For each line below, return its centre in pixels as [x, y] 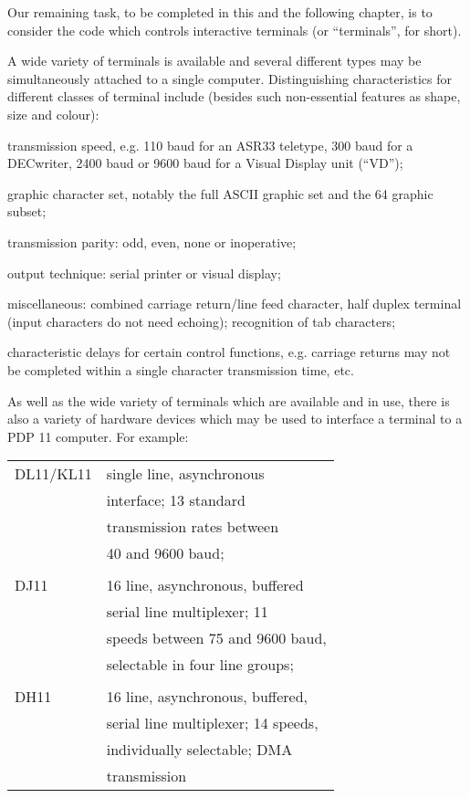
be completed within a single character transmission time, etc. [181, 369]
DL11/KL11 [53, 474]
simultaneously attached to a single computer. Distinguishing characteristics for [230, 78]
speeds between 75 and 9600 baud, [216, 638]
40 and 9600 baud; [165, 553]
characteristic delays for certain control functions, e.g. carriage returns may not [229, 352]
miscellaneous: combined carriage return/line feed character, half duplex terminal [235, 304]
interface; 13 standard [176, 500]
